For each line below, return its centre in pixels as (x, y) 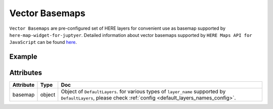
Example (23, 57)
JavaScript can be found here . (43, 42)
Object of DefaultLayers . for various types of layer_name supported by (143, 92)
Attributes (26, 73)
